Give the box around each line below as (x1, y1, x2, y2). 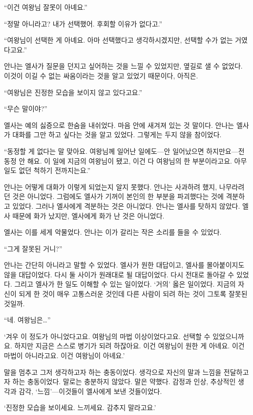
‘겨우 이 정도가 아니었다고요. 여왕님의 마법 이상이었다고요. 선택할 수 (4, 331, 211, 341)
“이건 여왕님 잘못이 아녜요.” (4, 2, 87, 12)
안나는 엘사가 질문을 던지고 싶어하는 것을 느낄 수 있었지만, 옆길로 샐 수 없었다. (4, 61, 243, 71)
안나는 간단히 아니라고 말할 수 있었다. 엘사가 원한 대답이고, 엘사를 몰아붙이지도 (4, 260, 245, 270)
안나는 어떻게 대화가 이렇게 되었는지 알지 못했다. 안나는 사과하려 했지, (4, 181, 217, 192)
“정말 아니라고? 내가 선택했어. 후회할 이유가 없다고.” (4, 18, 163, 28)
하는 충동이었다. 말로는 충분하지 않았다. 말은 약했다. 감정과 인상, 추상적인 (12, 376, 236, 387)
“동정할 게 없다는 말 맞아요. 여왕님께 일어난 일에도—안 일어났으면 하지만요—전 (4, 146, 245, 156)
